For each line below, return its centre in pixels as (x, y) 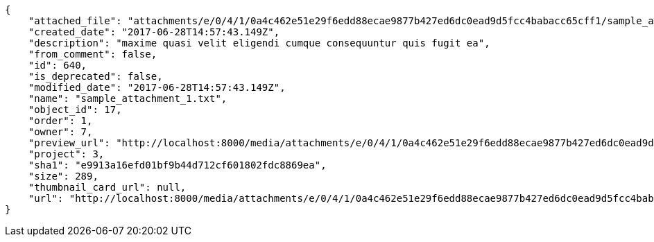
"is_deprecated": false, (95, 76)
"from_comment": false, (93, 54)
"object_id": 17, (75, 110)
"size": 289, (63, 176)
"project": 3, (66, 154)
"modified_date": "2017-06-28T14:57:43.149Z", (157, 87)
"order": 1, (60, 121)
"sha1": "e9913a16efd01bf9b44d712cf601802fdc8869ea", (177, 165)
